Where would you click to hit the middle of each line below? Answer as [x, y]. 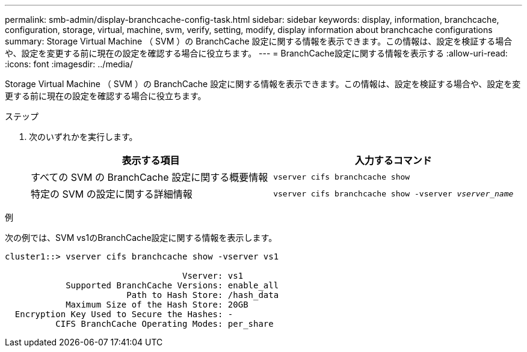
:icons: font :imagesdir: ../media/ [69, 64]
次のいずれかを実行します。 [83, 137]
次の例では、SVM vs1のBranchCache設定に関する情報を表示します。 [141, 238]
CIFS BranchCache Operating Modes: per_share [165, 324]
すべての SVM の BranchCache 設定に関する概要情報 [149, 177]
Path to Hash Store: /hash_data [203, 295]
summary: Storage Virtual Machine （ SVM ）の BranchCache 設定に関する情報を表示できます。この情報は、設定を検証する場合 [259, 41]
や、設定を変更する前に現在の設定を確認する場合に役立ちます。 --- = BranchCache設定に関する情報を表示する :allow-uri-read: [256, 53]
